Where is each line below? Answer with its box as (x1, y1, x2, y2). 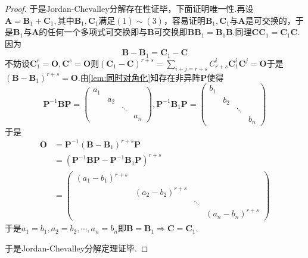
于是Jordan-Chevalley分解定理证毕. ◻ (5, 241, 148, 254)
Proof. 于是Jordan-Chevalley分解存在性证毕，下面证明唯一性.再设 (5, 2, 254, 14)
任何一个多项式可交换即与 (47, 26, 148, 38)
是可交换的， (245, 14, 295, 26)
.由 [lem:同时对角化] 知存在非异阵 (77, 71, 201, 83)
